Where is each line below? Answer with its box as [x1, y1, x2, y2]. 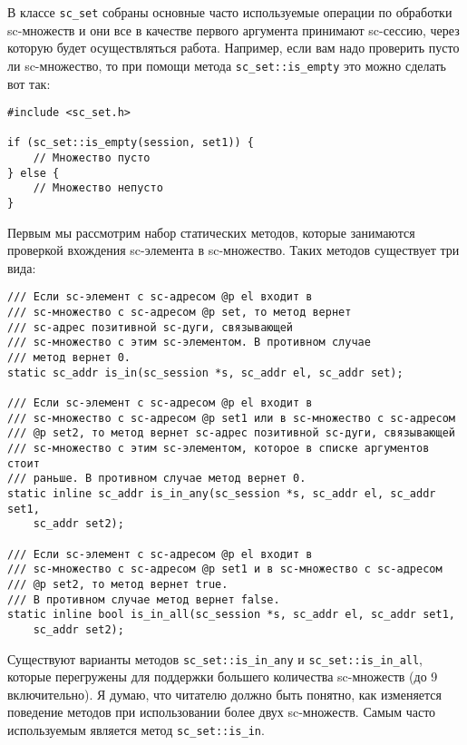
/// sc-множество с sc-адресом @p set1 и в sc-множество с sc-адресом [7, 563, 443, 576]
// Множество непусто [33, 181, 163, 195]
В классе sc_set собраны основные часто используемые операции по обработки [7, 3, 452, 21]
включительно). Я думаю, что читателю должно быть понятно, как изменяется [7, 684, 443, 703]
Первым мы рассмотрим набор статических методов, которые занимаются [7, 222, 415, 241]
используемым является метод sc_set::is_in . [7, 720, 265, 739]
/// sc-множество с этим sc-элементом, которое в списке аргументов [7, 442, 430, 456]
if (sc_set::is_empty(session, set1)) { [7, 136, 255, 150]
